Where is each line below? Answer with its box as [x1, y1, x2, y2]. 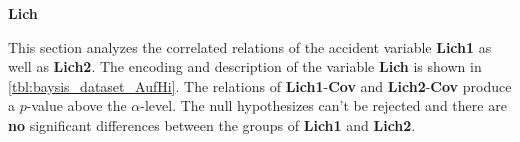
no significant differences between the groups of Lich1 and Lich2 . [8, 114, 416, 135]
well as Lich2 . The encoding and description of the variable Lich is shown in [8, 56, 482, 77]
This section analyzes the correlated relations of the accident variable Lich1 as [8, 36, 492, 57]
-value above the [26, 95, 127, 116]
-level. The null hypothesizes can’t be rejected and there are [140, 95, 507, 116]
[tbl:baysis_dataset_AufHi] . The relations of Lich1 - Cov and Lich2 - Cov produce [8, 75, 512, 96]
